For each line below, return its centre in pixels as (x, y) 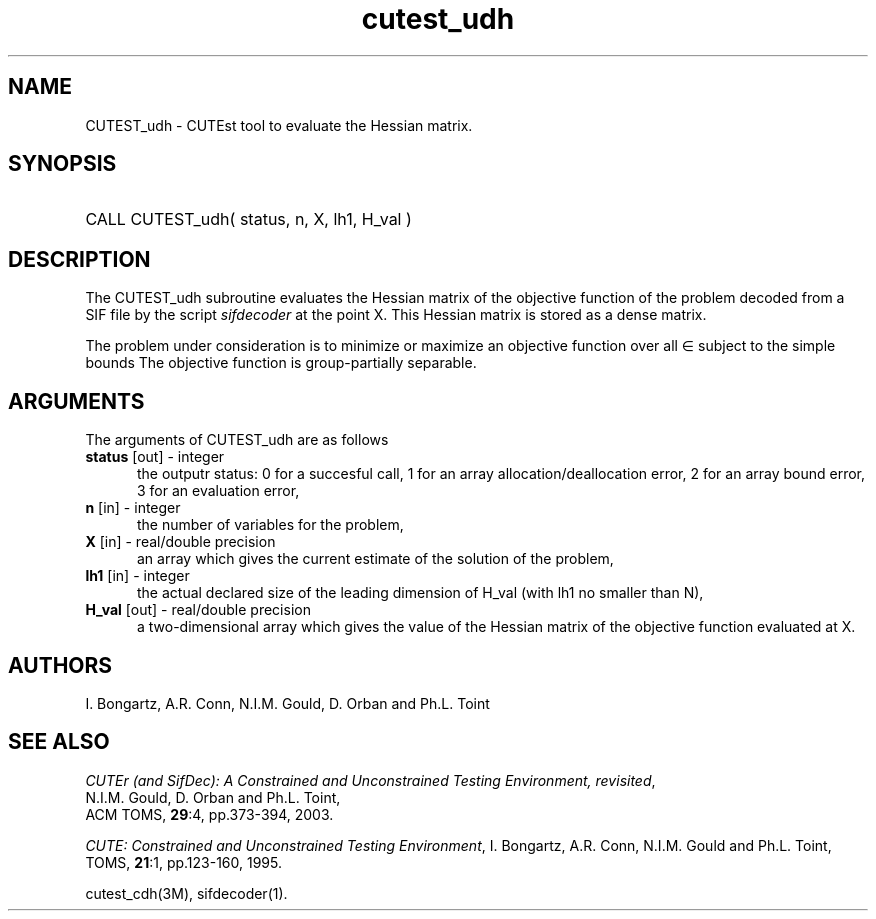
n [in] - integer (133, 508)
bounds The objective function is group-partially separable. (281, 363)
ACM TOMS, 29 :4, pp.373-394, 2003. (209, 814)
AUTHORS (60, 665)
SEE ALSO (59, 742)
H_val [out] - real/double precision (198, 610)
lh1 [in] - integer (137, 576)
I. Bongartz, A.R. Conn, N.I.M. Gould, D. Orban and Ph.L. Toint (287, 703)
